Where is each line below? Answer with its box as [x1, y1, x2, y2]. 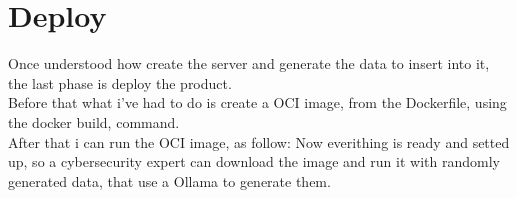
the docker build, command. [8, 111, 180, 132]
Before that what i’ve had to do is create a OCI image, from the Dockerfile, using [8, 92, 507, 113]
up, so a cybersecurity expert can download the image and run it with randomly [8, 151, 500, 172]
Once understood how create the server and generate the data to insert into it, [8, 53, 490, 74]
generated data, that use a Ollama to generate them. [8, 170, 331, 191]
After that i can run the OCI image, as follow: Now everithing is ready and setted [8, 131, 510, 152]
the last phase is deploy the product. [8, 72, 232, 93]
